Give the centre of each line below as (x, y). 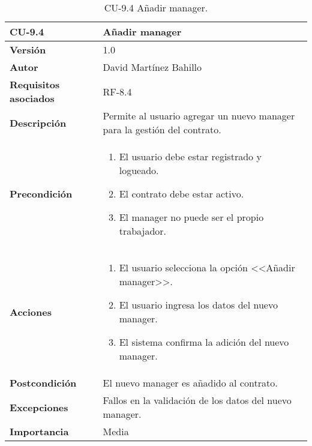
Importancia (39, 431)
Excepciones (39, 407)
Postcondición (43, 383)
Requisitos (35, 84)
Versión (28, 50)
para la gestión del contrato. (162, 129)
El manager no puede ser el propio (191, 217)
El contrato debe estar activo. (181, 194)
